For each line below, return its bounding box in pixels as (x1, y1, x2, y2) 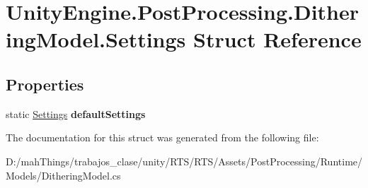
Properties (6, 73, 84, 95)
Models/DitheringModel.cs (6, 168, 121, 182)
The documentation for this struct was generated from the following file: (6, 130, 319, 145)
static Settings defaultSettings (6, 106, 146, 121)
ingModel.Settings (6, 25, 186, 54)
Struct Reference (193, 25, 362, 54)
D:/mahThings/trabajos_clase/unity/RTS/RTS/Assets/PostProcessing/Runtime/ (6, 153, 363, 168)
